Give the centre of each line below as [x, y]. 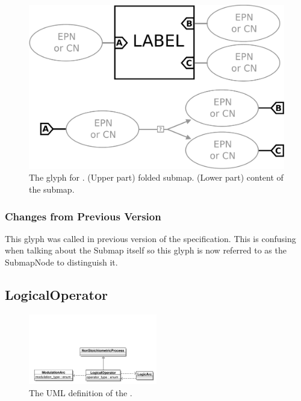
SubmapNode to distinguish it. [61, 262]
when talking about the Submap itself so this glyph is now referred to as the [146, 250]
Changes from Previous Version [83, 216]
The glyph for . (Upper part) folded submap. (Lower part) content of [156, 177]
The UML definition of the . [81, 392]
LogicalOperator [56, 295]
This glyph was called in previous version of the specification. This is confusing [150, 238]
